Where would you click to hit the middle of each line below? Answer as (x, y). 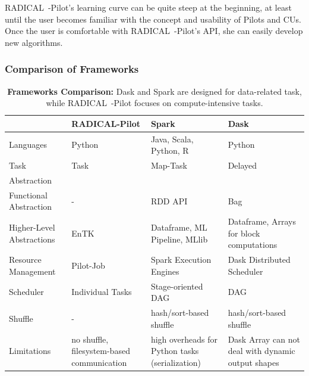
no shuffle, (90, 339)
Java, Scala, (172, 139)
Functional (28, 195)
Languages (28, 145)
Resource (25, 260)
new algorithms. (34, 42)
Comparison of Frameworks (72, 69)
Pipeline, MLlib (179, 239)
